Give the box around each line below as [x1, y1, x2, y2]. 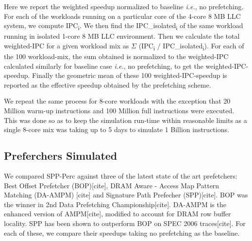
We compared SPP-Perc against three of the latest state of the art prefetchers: [4, 170, 237, 181]
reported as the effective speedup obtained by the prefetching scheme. [4, 79, 211, 90]
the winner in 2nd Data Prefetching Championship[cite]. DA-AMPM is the [4, 199, 226, 209]
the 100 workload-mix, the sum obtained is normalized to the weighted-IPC [4, 51, 229, 61]
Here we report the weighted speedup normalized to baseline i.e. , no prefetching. [4, 1, 244, 11]
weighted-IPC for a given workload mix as [4, 40, 129, 50]
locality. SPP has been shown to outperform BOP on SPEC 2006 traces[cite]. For [4, 218, 246, 228]
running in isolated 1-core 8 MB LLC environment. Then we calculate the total [4, 31, 240, 41]
